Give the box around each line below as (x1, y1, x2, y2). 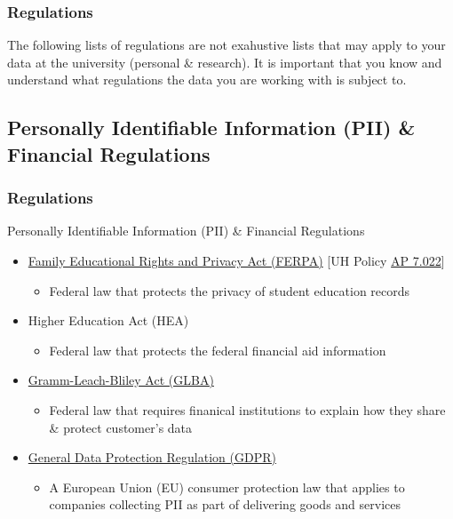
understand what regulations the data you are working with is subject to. (7, 70, 407, 89)
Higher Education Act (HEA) (28, 311, 189, 330)
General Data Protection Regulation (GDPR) (28, 448, 276, 467)
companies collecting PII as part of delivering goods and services (49, 495, 401, 514)
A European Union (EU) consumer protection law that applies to (49, 477, 405, 496)
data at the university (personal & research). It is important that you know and (7, 52, 442, 71)
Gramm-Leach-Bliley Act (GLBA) (28, 371, 214, 389)
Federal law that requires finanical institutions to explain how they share (49, 400, 446, 419)
